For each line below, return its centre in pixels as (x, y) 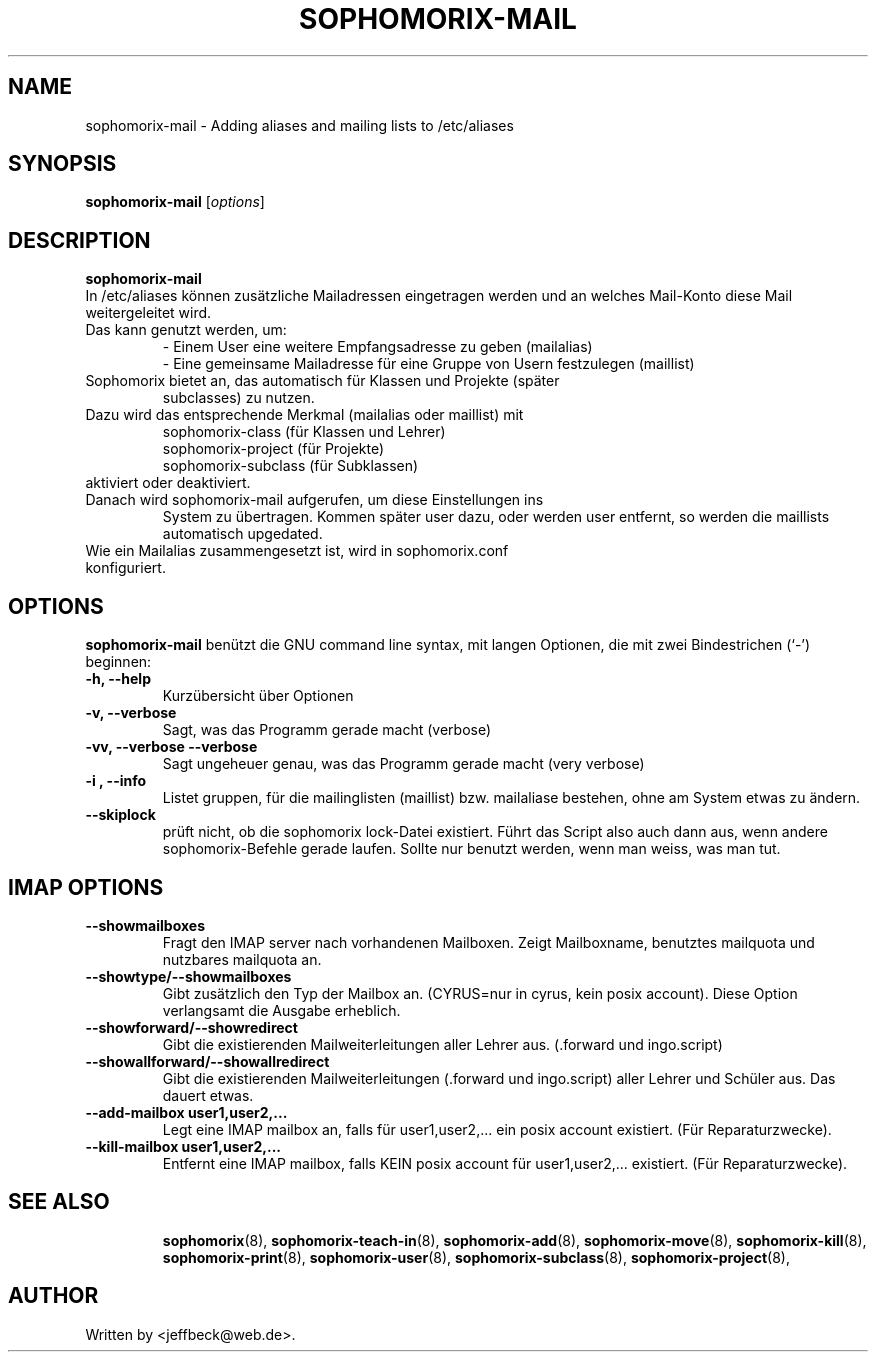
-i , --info (116, 781)
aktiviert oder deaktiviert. (168, 483)
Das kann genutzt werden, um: (186, 330)
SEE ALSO (59, 1202)
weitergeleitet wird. (148, 313)
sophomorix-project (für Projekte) (273, 449)
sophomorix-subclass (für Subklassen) (290, 466)
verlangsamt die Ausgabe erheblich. (281, 1010)
